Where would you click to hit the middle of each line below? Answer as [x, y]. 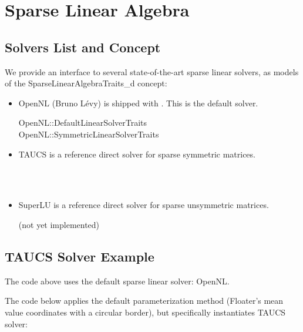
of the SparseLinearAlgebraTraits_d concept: [86, 83]
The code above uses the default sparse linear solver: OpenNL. [117, 281]
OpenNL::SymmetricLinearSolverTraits [89, 134]
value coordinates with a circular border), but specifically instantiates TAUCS [145, 312]
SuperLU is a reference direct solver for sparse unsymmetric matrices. [144, 205]
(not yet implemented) [59, 224]
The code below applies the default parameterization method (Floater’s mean [144, 301]
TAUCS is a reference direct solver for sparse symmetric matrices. [137, 154]
